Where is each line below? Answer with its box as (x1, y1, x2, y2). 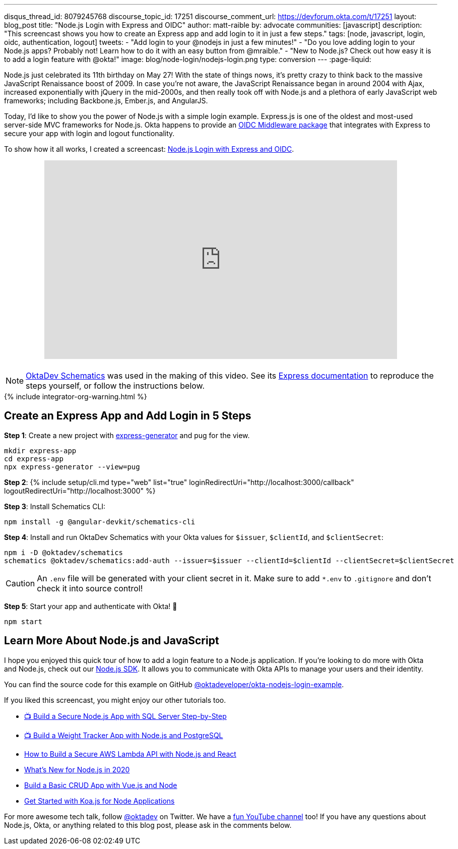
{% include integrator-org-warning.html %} (4, 392, 147, 401)
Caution (6, 578, 35, 588)
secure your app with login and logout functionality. (4, 129, 175, 138)
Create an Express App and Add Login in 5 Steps (4, 409, 251, 422)
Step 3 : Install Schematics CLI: (4, 502, 106, 511)
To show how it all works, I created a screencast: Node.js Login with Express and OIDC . (4, 145, 294, 153)
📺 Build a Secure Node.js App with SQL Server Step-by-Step (24, 711, 227, 720)
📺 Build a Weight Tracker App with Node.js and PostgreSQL (24, 731, 223, 740)
